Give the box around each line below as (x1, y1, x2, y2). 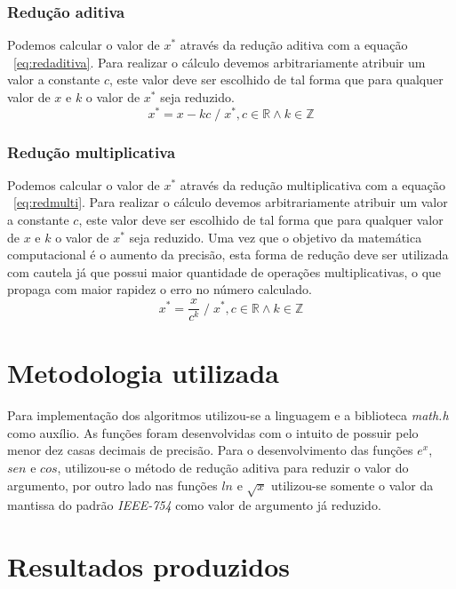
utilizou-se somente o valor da (271, 475, 434, 494)
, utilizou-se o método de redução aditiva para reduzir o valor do (57, 458, 409, 477)
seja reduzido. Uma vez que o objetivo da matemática (129, 227, 422, 246)
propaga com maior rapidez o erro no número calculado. (7, 280, 312, 298)
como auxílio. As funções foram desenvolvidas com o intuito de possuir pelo (7, 423, 419, 442)
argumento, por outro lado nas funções (7, 475, 218, 494)
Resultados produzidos (7, 548, 290, 585)
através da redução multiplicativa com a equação (180, 175, 445, 194)
